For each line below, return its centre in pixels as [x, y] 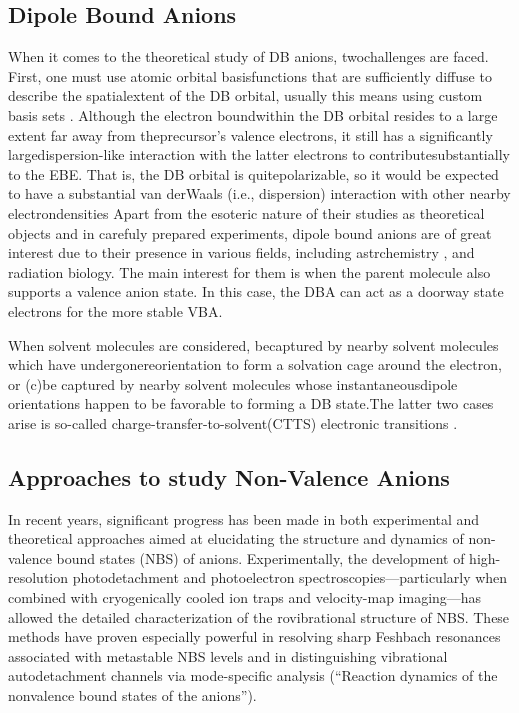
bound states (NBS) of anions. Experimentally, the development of [260, 557]
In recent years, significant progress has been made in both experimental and [244, 518]
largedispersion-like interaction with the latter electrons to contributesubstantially [259, 154]
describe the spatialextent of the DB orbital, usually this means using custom [245, 95]
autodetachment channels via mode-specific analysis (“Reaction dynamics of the [253, 675]
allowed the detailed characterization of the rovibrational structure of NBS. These [259, 616]
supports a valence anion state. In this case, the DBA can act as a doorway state [256, 291]
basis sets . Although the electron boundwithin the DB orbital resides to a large [253, 114]
